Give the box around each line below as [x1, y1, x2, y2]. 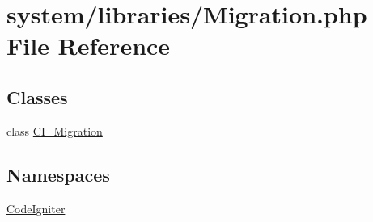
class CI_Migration [6, 122, 103, 139]
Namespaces [6, 161, 110, 186]
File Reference [6, 29, 171, 62]
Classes [6, 84, 68, 109]
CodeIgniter [6, 199, 66, 216]
